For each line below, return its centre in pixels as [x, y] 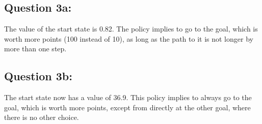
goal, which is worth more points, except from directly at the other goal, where [127, 107]
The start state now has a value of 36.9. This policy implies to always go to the [128, 97]
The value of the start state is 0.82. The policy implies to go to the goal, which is [131, 29]
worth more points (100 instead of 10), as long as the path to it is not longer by [129, 38]
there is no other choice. [42, 117]
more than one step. [35, 49]
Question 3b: [38, 76]
